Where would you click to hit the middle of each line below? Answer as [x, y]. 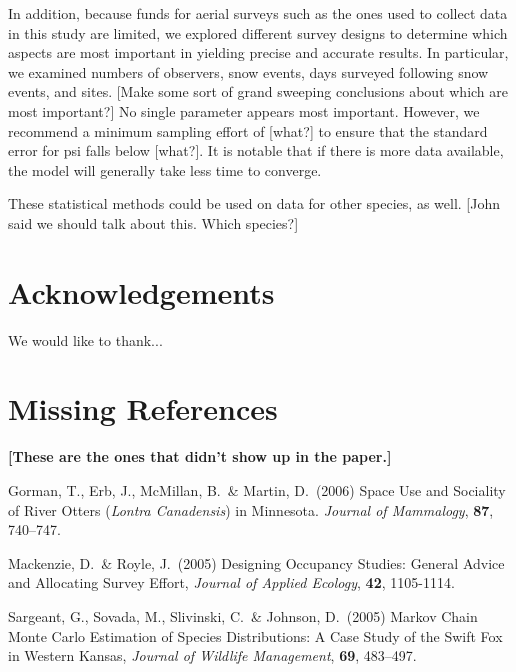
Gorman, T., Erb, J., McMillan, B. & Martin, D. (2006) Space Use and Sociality [257, 489]
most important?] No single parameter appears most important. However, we [244, 110]
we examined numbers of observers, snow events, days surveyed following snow [248, 71]
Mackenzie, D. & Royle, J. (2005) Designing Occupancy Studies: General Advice [256, 562]
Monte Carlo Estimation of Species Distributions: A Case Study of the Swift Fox [255, 635]
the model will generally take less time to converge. [165, 169]
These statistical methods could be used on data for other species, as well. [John [254, 203]
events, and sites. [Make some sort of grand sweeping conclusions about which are [258, 91]
